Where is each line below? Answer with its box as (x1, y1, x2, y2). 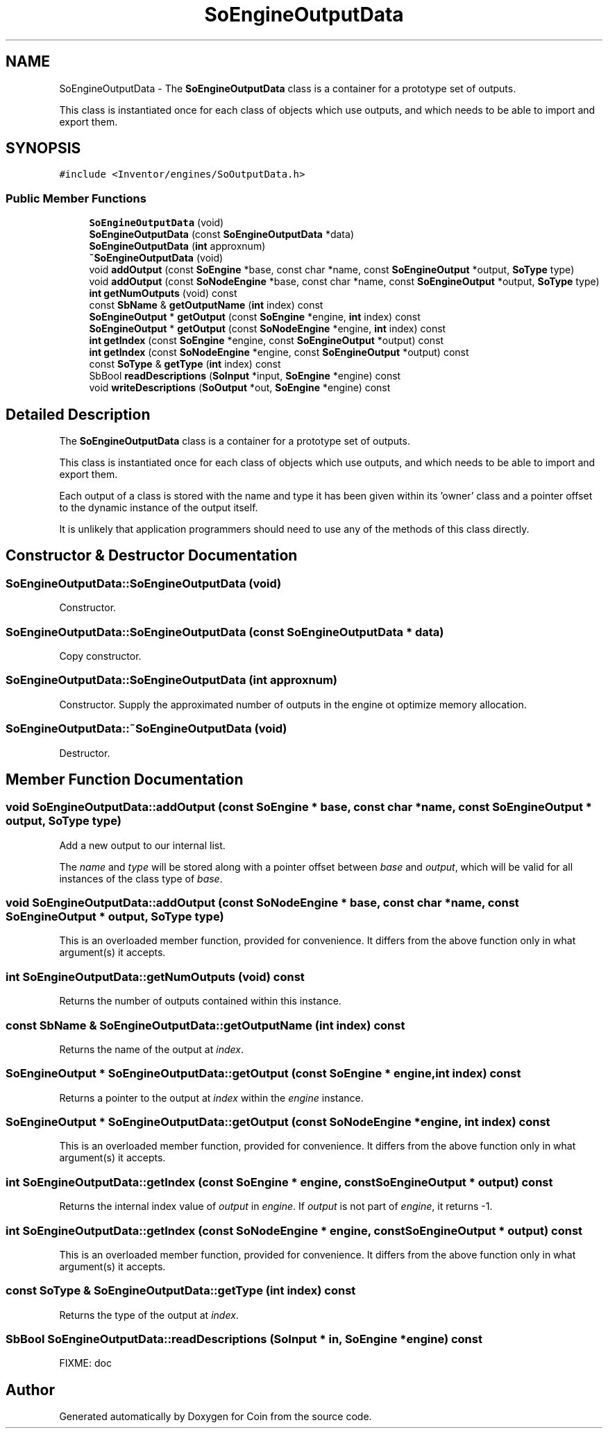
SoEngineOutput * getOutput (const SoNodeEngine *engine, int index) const (89, 323, 446, 335)
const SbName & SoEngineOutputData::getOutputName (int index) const (6, 1018, 405, 1032)
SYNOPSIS (6, 139, 81, 157)
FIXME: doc (59, 1357, 112, 1369)
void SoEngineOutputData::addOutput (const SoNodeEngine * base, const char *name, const (6, 896, 519, 910)
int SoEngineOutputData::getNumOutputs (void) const (6, 969, 305, 984)
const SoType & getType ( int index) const (89, 358, 281, 370)
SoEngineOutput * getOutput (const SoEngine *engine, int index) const (89, 311, 421, 323)
